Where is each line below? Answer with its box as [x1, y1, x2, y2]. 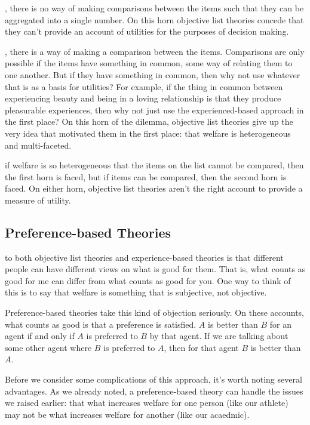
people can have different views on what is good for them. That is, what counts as [5, 263, 306, 275]
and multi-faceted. [5, 138, 72, 151]
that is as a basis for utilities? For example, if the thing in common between [5, 80, 283, 93]
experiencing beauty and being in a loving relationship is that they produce [5, 92, 281, 104]
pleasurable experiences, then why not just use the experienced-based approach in [5, 103, 304, 116]
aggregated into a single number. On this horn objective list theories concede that [5, 13, 304, 26]
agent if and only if [5, 329, 75, 342]
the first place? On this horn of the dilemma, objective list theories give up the [5, 115, 293, 128]
